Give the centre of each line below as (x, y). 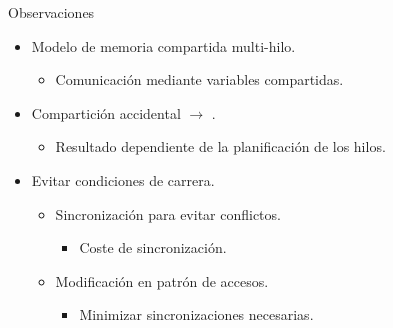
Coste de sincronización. (153, 247)
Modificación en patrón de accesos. (162, 280)
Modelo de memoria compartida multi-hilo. (163, 45)
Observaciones (51, 12)
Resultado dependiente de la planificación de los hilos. (220, 146)
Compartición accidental (106, 112)
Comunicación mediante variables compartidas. (199, 79)
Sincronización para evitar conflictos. (168, 213)
